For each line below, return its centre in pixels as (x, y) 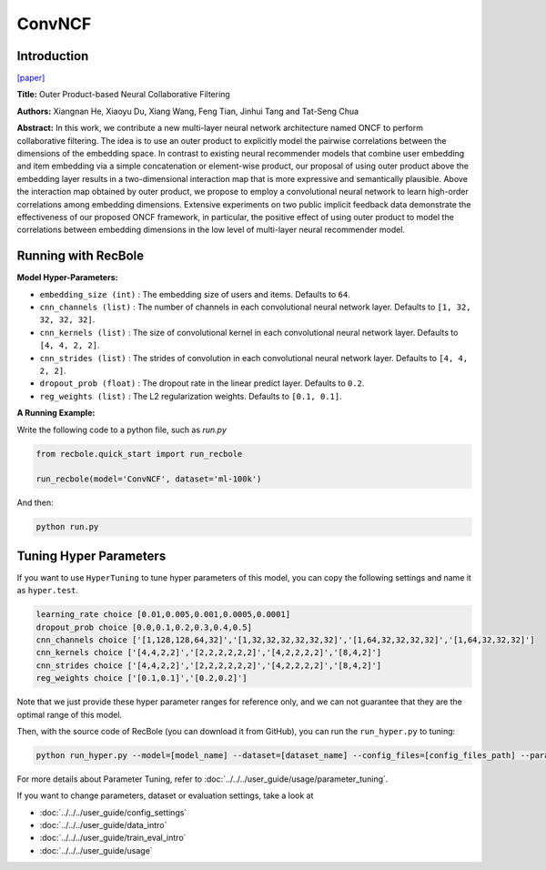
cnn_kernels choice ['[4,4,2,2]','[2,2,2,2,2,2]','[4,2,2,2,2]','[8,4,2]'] (209, 652)
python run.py (67, 527)
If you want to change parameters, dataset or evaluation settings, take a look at (165, 795)
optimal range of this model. (70, 714)
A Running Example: (56, 413)
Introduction (53, 56)
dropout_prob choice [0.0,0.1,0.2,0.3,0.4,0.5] (144, 627)
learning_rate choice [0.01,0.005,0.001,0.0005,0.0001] (163, 615)
